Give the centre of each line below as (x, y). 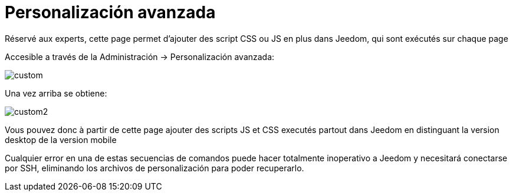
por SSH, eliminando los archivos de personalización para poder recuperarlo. (154, 168)
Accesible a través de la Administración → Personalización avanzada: (140, 57)
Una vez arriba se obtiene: (56, 93)
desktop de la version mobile (61, 139)
